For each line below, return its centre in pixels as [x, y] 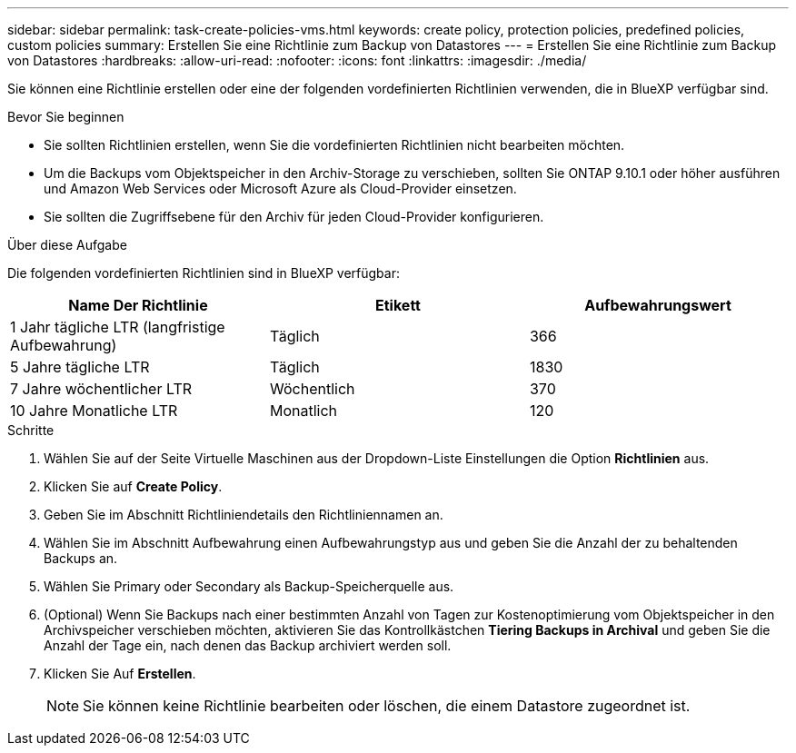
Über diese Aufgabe [67, 245]
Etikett [398, 305]
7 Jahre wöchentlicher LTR [101, 389]
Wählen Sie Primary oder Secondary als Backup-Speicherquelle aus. [249, 586]
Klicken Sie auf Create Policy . [133, 486]
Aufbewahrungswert [658, 305]
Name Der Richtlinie [138, 305]
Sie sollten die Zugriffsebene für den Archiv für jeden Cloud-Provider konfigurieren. [294, 217]
